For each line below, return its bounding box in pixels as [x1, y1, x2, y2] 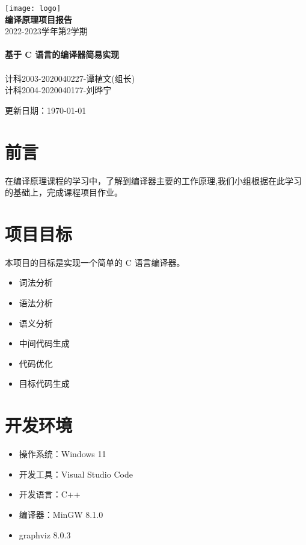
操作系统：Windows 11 [19, 448, 106, 460]
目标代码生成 [19, 377, 70, 390]
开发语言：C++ [19, 488, 81, 500]
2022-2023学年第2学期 [5, 25, 88, 37]
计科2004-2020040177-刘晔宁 [5, 84, 112, 96]
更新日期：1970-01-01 [5, 103, 87, 116]
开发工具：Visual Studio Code [19, 467, 133, 480]
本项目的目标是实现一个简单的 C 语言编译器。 [5, 256, 185, 268]
